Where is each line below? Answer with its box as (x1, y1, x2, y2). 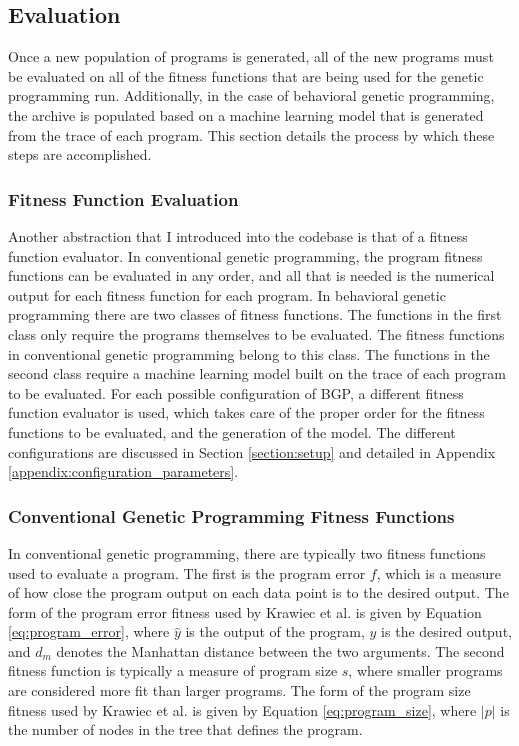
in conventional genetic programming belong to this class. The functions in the (8, 343, 490, 364)
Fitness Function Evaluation (8, 186, 239, 211)
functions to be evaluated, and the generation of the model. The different (8, 421, 456, 442)
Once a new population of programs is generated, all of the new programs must (8, 46, 494, 67)
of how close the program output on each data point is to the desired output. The (8, 582, 509, 603)
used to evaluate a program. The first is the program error (8, 562, 366, 583)
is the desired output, (381, 621, 512, 642)
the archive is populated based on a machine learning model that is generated (8, 104, 484, 125)
